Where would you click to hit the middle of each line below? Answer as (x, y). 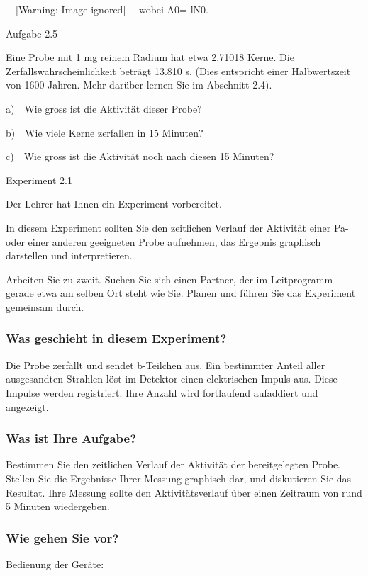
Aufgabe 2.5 (32, 33)
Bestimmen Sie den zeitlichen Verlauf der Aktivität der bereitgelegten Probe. (173, 464)
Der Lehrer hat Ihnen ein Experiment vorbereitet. (114, 204)
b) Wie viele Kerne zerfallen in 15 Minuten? (105, 132)
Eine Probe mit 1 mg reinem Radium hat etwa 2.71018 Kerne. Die (150, 57)
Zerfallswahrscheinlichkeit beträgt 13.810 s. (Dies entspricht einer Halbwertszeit (178, 70)
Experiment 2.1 (39, 180)
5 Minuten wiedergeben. (58, 506)
